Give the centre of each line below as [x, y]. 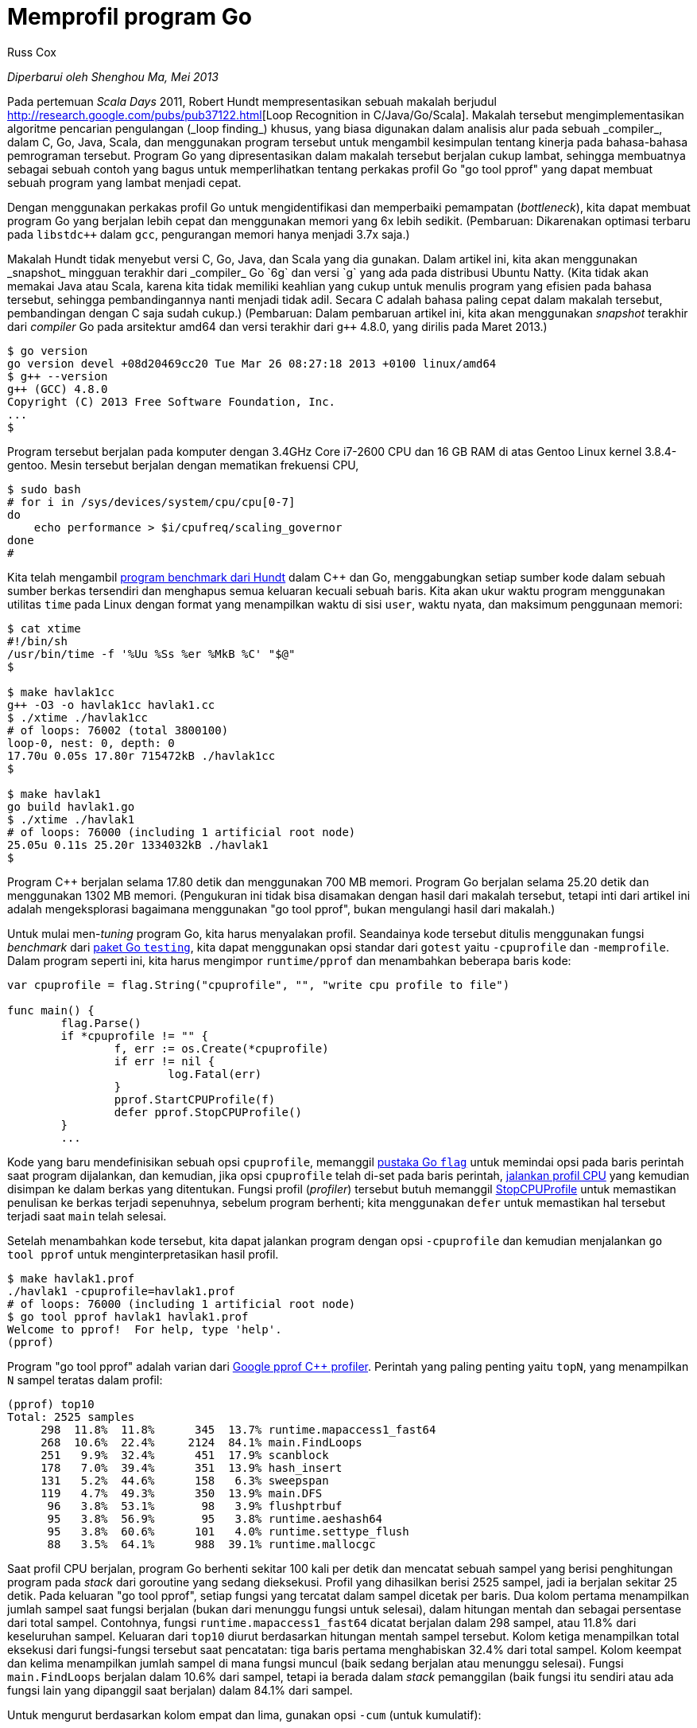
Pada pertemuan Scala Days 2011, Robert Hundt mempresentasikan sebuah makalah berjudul [252, 101]
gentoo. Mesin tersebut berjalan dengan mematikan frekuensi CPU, [183, 465]
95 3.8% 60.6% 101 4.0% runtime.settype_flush [228, 1531]
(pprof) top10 [51, 1404]
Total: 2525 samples [71, 1417]
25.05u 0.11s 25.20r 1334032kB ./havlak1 [138, 845]
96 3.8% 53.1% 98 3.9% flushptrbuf [195, 1506]
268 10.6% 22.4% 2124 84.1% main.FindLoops [201, 1442]
